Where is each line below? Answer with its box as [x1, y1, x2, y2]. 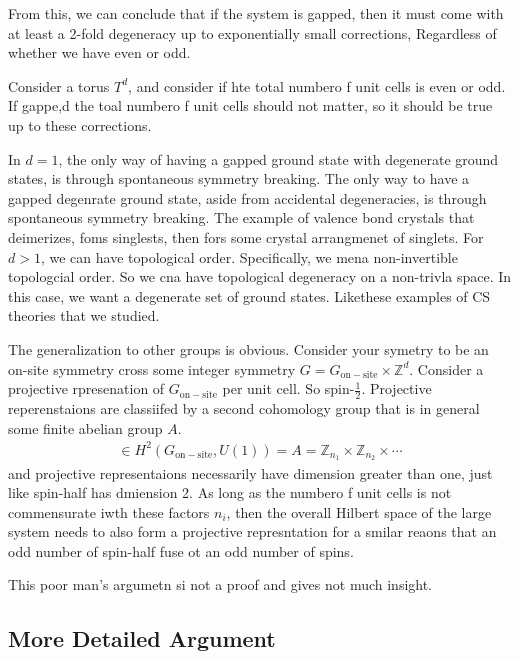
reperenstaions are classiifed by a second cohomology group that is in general [8, 397, 480, 418]
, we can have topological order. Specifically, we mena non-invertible [40, 246, 458, 267]
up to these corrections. [8, 114, 152, 135]
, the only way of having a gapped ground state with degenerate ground [58, 148, 499, 169]
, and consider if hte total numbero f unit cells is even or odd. [128, 75, 506, 96]
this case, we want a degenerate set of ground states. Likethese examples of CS [8, 285, 491, 306]
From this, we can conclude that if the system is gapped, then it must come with [8, 3, 504, 23]
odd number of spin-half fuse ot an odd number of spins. [8, 540, 354, 561]
